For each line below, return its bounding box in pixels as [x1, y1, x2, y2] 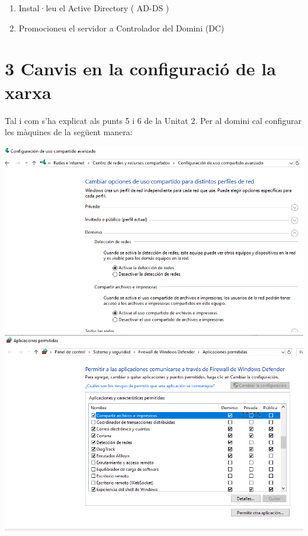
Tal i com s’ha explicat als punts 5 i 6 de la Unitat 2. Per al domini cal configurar [5, 114, 302, 126]
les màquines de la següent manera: [5, 126, 133, 138]
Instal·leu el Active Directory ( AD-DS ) [18, 2, 169, 14]
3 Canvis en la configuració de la [5, 56, 276, 81]
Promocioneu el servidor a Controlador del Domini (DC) [18, 21, 224, 34]
